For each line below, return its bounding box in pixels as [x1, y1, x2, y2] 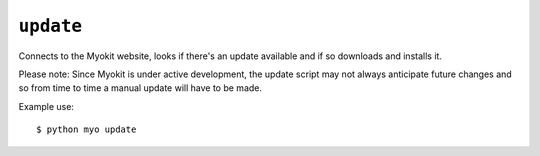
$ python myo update [36, 124, 137, 135]
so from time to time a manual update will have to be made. [18, 82, 263, 94]
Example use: [18, 100, 75, 112]
